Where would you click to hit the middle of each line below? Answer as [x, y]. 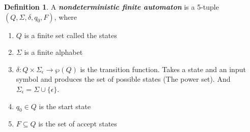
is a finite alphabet [53, 52]
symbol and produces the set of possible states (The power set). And [123, 79]
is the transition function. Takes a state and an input [163, 69]
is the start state [65, 106]
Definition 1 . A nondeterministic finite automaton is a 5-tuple [112, 7]
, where [65, 16]
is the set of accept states [78, 124]
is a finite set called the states [71, 35]
